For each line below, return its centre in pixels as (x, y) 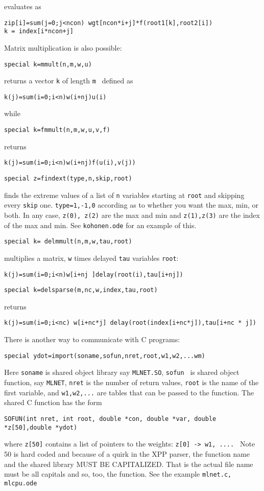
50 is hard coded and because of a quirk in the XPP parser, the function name (127, 453)
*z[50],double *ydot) (41, 427)
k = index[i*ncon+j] (39, 31)
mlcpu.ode (21, 483)
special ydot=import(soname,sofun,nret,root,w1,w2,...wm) (105, 356)
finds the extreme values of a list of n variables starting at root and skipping (124, 195)
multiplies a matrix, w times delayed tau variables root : (91, 258)
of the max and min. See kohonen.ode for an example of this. (100, 225)
